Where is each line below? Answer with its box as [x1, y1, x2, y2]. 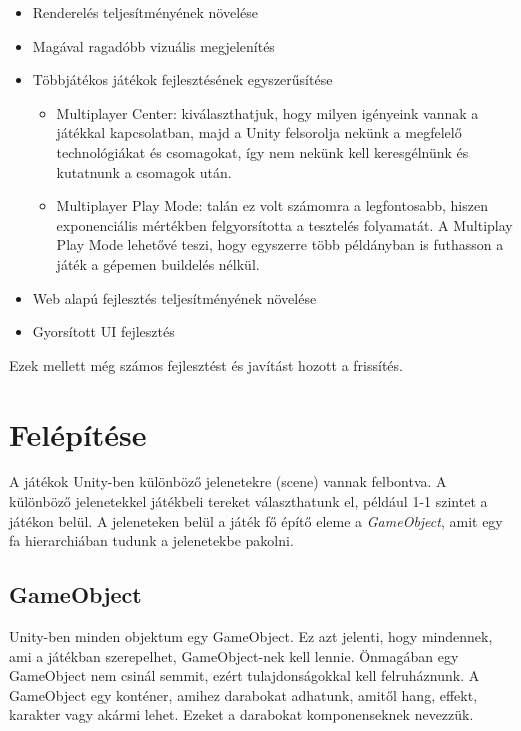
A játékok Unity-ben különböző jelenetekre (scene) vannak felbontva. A [9, 471, 447, 492]
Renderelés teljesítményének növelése [32, 2, 258, 22]
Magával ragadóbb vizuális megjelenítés [32, 35, 275, 56]
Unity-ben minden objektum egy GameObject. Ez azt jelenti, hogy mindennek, [9, 626, 493, 647]
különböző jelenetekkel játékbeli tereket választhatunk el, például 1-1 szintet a [9, 491, 488, 512]
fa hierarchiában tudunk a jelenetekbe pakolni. [9, 530, 294, 551]
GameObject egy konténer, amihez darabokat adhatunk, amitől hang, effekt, [9, 684, 478, 705]
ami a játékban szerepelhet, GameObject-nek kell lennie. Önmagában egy [9, 645, 459, 666]
